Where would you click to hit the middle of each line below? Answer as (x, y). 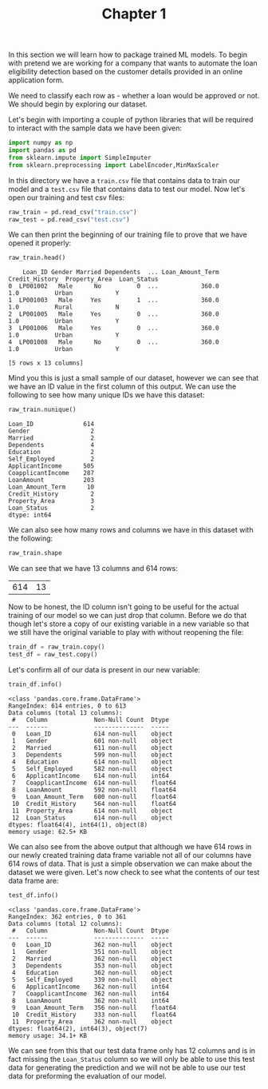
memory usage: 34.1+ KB (48, 1035)
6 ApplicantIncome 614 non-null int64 (91, 776)
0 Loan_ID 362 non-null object (92, 944)
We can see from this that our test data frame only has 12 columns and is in (132, 1050)
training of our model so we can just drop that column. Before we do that (128, 616)
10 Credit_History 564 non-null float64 (94, 804)
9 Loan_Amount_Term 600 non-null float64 (94, 796)
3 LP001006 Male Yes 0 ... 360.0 (114, 329)
